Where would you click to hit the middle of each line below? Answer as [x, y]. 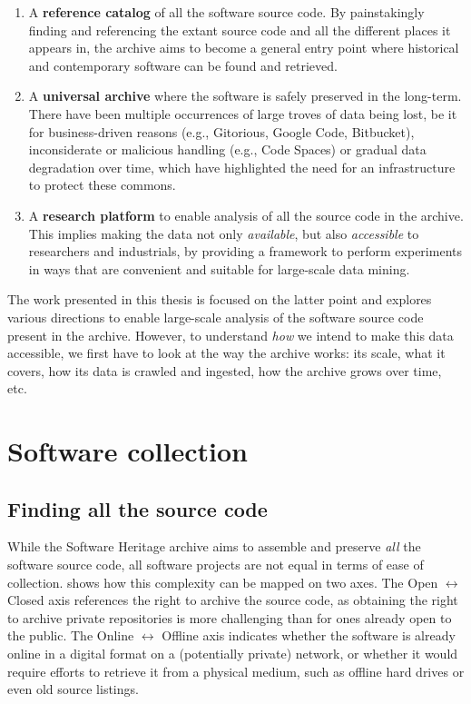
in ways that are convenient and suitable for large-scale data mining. [219, 268]
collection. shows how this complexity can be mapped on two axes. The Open [223, 582]
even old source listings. [73, 689]
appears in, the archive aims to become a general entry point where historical [244, 48]
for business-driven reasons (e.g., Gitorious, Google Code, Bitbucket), [221, 131]
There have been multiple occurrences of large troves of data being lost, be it [243, 113]
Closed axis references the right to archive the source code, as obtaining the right [233, 600]
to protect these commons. [102, 185]
